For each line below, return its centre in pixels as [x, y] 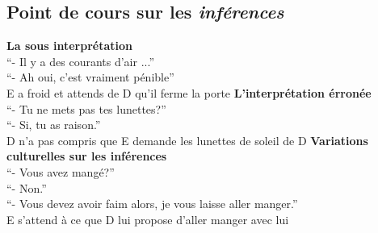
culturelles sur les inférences [87, 156]
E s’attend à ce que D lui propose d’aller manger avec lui [148, 219]
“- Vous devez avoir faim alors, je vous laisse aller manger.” [152, 204]
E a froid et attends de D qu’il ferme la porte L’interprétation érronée [189, 92]
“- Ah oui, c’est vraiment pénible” [90, 77]
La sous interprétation [69, 46]
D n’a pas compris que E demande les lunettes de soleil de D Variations [187, 140]
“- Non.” [27, 187]
